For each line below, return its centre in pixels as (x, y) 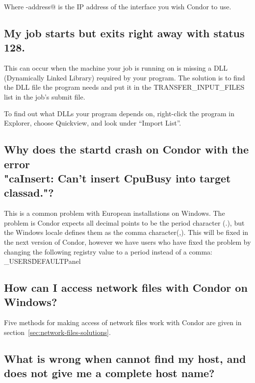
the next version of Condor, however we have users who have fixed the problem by (127, 242)
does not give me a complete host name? (109, 373)
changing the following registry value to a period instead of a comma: (108, 251)
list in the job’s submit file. (45, 96)
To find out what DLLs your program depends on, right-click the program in (119, 113)
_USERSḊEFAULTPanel (42, 261)
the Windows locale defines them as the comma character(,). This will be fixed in (126, 232)
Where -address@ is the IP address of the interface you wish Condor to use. (118, 6)
